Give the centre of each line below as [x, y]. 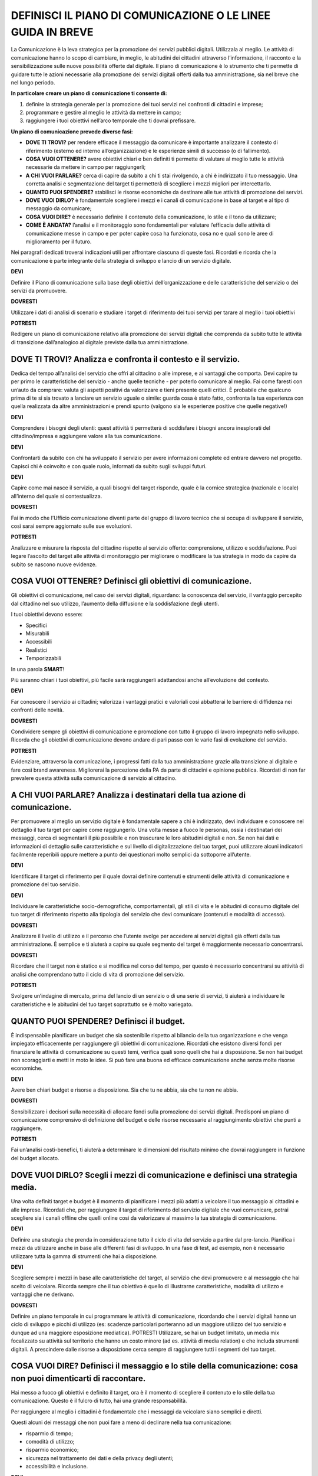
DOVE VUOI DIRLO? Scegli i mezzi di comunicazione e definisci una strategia [154, 1175]
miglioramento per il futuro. [59, 241]
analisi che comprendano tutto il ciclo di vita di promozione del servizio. [98, 974]
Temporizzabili [44, 658]
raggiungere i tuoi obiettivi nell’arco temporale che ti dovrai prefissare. [111, 120]
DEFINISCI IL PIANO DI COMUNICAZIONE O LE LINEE [141, 15]
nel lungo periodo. [33, 82]
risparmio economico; [52, 1450]
